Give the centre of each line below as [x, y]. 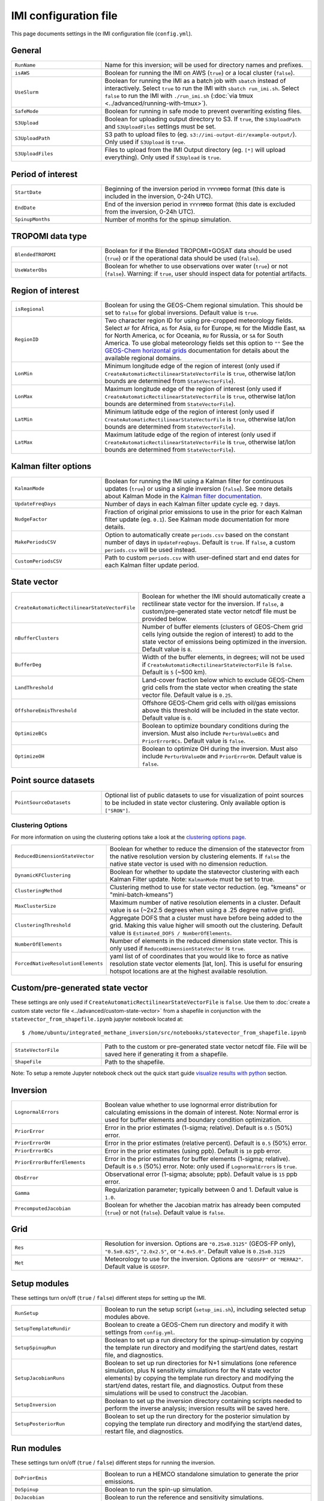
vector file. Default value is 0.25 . [187, 695]
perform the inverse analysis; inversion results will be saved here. [197, 1409]
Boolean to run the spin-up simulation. [159, 1489]
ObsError [27, 1178]
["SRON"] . [117, 810]
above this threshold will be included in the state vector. [221, 710]
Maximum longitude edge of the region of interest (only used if [193, 389]
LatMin [24, 419]
